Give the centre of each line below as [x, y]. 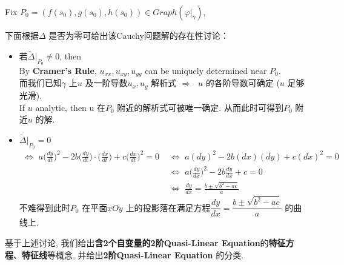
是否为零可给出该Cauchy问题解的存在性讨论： [139, 35]
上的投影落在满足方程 [168, 207]
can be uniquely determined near [206, 71]
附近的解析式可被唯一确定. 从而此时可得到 [200, 107]
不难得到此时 [45, 207]
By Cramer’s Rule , [58, 71]
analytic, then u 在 [70, 107]
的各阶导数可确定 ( [243, 83]
